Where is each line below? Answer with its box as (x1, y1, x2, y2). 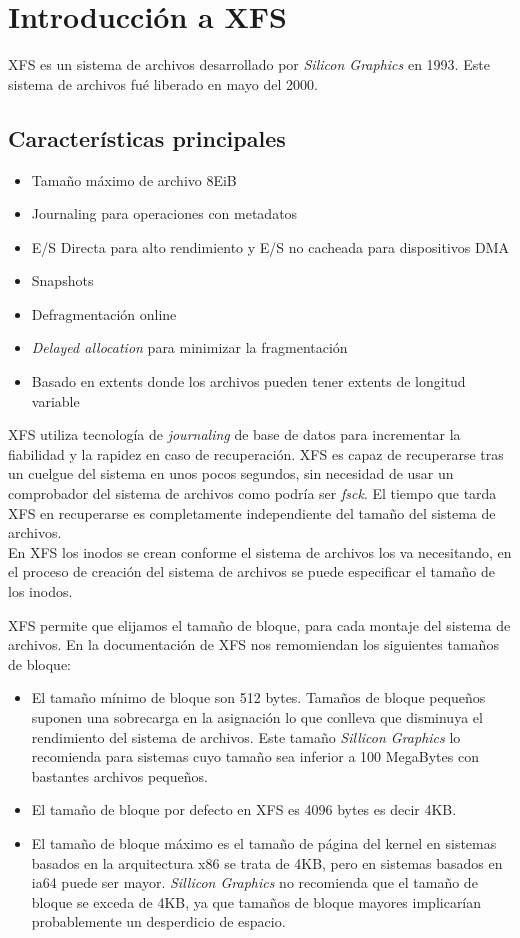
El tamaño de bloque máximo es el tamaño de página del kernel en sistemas (31, 832, 497, 853)
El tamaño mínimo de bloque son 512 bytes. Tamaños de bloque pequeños (31, 687, 486, 708)
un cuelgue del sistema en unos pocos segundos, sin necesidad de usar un (8, 463, 454, 484)
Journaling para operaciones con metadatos (31, 203, 298, 224)
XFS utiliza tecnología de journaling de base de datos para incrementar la (8, 424, 461, 445)
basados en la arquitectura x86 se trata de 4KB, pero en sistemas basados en (31, 852, 503, 873)
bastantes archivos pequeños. (31, 765, 208, 786)
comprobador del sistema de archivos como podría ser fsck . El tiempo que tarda (8, 483, 497, 504)
